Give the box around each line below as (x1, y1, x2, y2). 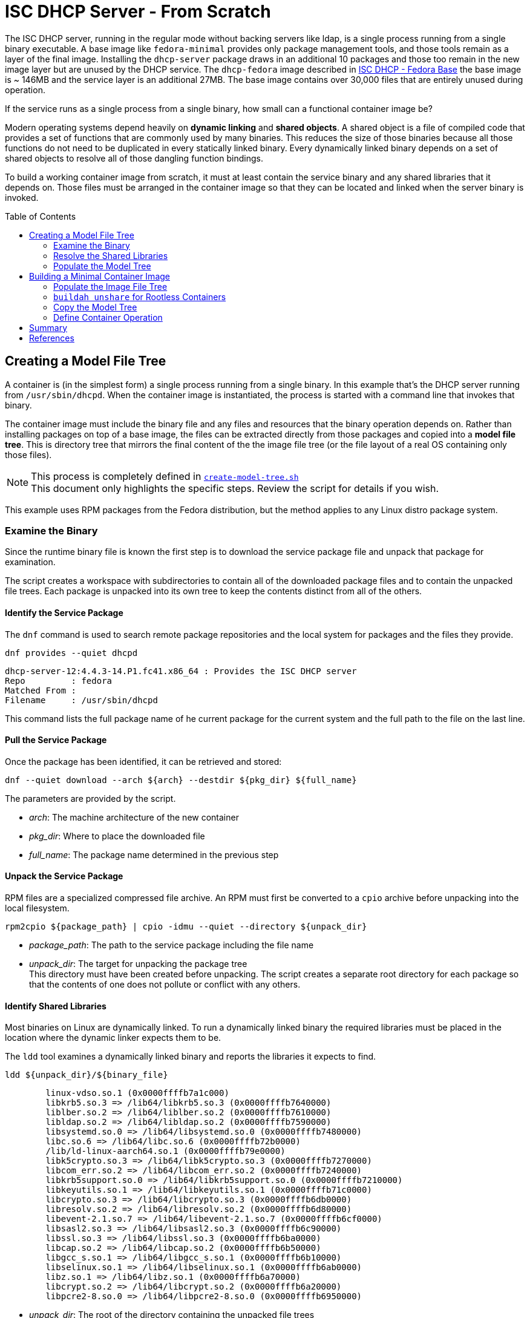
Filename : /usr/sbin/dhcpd (5, 695, 158, 705)
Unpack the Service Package (5, 871, 123, 882)
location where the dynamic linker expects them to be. (5, 1032, 221, 1043)
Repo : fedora (5, 675, 113, 686)
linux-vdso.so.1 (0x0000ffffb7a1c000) (45, 1088, 229, 1098)
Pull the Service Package (5, 735, 107, 746)
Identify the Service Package (5, 607, 123, 618)
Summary (29, 322, 68, 333)
